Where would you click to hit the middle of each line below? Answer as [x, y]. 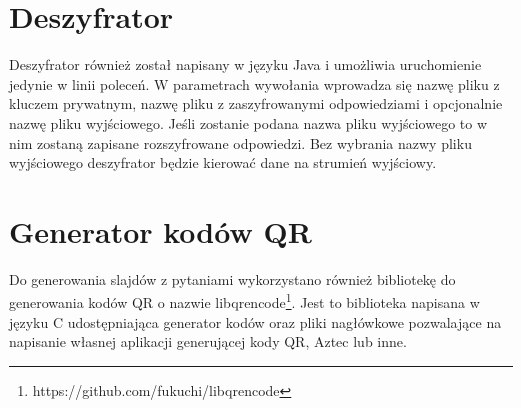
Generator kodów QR [160, 230]
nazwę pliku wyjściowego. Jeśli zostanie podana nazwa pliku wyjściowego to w [248, 122]
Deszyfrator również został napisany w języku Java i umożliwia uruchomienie [245, 64]
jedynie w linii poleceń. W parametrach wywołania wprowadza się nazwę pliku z [254, 83]
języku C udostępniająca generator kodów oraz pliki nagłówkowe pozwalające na [255, 321]
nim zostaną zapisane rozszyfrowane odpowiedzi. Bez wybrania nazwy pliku [240, 142]
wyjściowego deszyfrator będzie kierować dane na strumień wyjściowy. [223, 162]
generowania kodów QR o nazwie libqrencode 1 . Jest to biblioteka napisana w [244, 301]
